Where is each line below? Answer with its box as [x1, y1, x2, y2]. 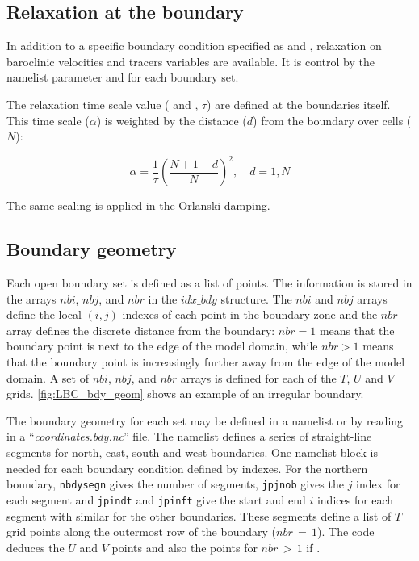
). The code [317, 523, 375, 540]
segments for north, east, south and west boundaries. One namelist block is [6, 444, 378, 460]
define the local [6, 306, 82, 323]
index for [356, 475, 400, 492]
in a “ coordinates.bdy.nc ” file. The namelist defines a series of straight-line [6, 428, 372, 445]
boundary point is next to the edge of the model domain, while [6, 337, 318, 354]
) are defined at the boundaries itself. [207, 95, 391, 112]
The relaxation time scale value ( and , [6, 95, 199, 112]
